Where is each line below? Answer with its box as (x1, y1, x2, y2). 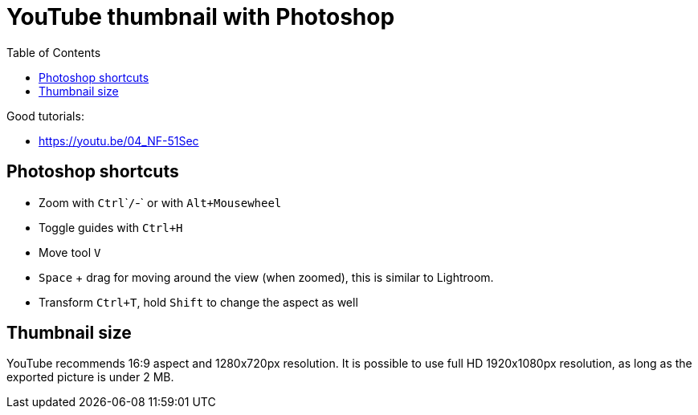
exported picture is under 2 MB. (6, 370, 174, 384)
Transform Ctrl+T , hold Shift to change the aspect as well (39, 295, 358, 309)
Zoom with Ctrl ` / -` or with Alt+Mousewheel (39, 195, 282, 210)
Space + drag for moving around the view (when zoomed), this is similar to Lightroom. (39, 270, 494, 284)
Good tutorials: (6, 108, 84, 123)
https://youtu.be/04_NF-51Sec (39, 133, 199, 148)
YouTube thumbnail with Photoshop (6, 3, 395, 31)
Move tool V (39, 245, 101, 259)
